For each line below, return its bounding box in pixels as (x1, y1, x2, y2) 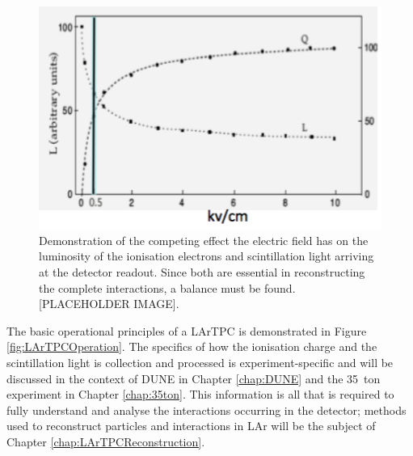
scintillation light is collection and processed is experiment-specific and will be (6, 354, 394, 371)
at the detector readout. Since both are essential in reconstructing (39, 264, 365, 281)
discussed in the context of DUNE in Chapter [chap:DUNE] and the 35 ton (6, 369, 381, 386)
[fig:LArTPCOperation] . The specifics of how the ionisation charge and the (6, 338, 377, 355)
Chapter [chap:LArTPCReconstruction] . (6, 433, 205, 450)
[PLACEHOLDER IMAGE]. (39, 295, 179, 312)
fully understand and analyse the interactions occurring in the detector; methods (6, 401, 407, 418)
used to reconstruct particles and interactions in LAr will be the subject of (6, 417, 376, 434)
